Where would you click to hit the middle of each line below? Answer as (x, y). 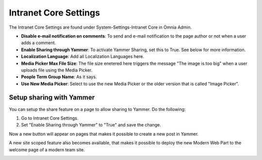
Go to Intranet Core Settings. (50, 118)
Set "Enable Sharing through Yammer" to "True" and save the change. (91, 125)
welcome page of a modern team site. (47, 150)
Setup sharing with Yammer (52, 98)
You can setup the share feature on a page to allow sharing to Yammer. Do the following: (97, 109)
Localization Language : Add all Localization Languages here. (82, 56)
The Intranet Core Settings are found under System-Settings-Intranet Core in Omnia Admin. (100, 27)
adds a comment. (39, 43)
